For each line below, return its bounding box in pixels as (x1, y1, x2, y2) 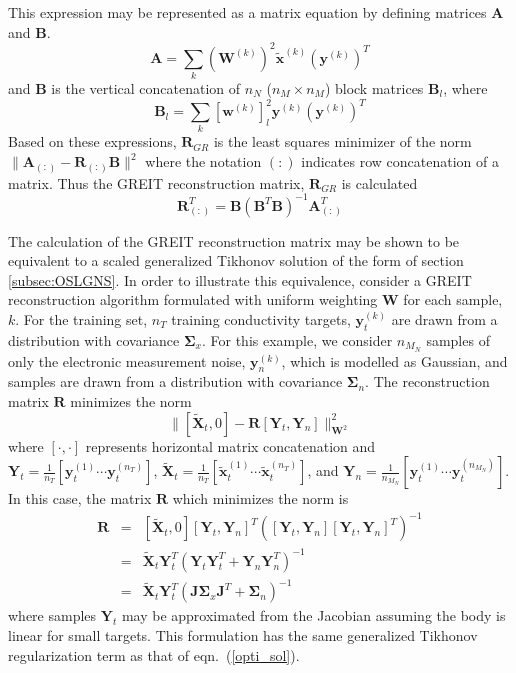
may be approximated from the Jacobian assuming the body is (121, 605, 506, 626)
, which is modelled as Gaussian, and (281, 350, 508, 371)
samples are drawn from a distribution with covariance (8, 371, 343, 392)
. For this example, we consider (201, 329, 393, 350)
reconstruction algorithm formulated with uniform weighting (8, 289, 378, 310)
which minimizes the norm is (172, 488, 349, 509)
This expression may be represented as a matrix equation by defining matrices (8, 2, 487, 22)
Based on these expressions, (8, 131, 177, 152)
